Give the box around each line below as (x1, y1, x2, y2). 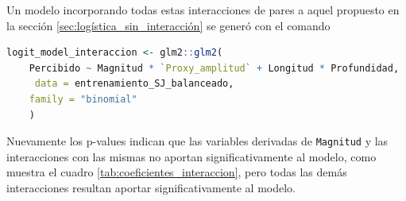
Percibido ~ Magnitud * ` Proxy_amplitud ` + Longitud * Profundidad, (29, 62, 400, 74)
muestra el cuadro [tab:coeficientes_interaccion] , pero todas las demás (6, 164, 347, 180)
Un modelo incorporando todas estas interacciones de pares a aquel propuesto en (6, 2, 400, 17)
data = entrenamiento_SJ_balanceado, (34, 78, 234, 90)
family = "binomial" (29, 93, 137, 105)
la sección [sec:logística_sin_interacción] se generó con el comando (6, 17, 331, 33)
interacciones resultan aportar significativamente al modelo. (6, 180, 296, 195)
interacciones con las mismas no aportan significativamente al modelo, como (6, 148, 377, 164)
